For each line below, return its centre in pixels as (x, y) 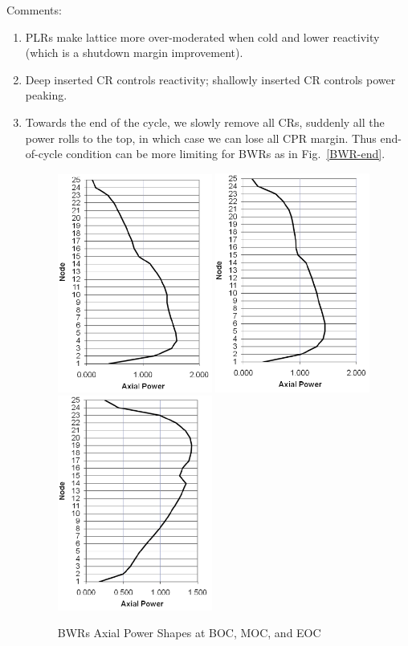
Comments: (34, 10)
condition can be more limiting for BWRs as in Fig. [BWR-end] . (226, 154)
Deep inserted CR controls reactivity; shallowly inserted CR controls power (210, 79)
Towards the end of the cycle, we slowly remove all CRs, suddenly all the (205, 122)
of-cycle (44, 154)
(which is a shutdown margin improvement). (134, 53)
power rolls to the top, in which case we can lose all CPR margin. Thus (201, 138)
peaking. (46, 95)
